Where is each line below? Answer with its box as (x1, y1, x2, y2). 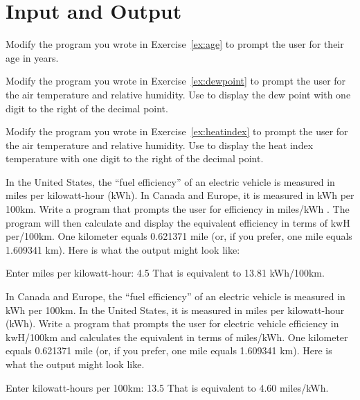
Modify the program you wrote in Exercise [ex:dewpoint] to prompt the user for (6, 73, 346, 88)
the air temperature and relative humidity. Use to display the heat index (6, 137, 314, 152)
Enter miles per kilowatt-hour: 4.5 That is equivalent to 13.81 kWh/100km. (6, 266, 325, 280)
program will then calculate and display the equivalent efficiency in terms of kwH (6, 215, 350, 229)
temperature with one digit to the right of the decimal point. (6, 151, 264, 166)
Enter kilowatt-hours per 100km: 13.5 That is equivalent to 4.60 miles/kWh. (6, 380, 329, 394)
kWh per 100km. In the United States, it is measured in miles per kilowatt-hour (6, 302, 345, 317)
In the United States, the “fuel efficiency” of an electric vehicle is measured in (6, 174, 335, 189)
